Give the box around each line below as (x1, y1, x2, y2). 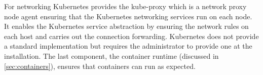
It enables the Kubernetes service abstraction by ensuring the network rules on (4, 21, 249, 31)
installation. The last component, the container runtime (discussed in (4, 50, 219, 61)
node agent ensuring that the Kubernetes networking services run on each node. (4, 11, 252, 21)
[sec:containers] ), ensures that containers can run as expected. (4, 60, 196, 71)
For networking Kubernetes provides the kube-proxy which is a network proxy (4, 1, 247, 11)
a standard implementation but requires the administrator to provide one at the (4, 41, 252, 51)
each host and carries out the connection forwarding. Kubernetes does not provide (4, 30, 259, 41)
